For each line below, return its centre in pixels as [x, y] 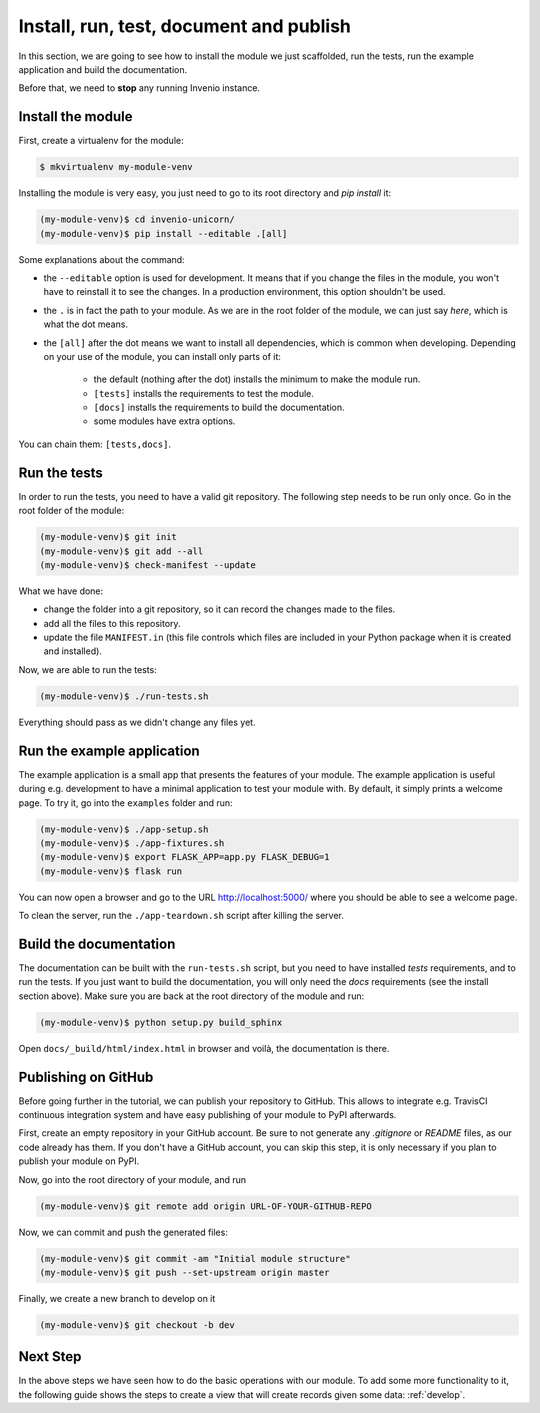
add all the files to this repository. [112, 623]
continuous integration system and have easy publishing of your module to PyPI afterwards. [207, 1114]
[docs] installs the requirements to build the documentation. [219, 407]
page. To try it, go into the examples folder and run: [126, 802]
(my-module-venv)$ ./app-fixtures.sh [132, 843]
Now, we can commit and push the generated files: [123, 1232]
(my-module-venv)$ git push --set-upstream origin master [184, 1272]
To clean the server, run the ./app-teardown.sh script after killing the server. [181, 916]
